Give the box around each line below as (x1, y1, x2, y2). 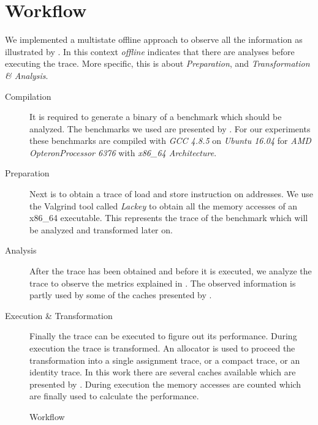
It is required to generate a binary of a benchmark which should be (29, 110, 282, 123)
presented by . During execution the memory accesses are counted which (29, 377, 301, 390)
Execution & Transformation (5, 309, 113, 322)
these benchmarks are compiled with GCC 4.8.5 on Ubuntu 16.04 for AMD (29, 134, 311, 147)
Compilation (5, 89, 51, 102)
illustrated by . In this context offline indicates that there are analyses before (5, 45, 295, 58)
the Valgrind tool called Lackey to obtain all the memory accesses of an (29, 199, 298, 212)
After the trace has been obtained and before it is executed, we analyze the (29, 265, 312, 277)
